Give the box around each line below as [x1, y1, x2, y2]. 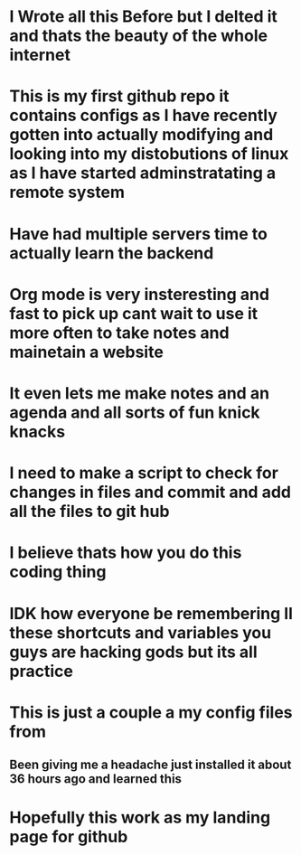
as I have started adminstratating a [9, 163, 277, 183]
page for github [9, 827, 128, 847]
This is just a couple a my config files [9, 702, 293, 722]
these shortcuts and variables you [9, 622, 272, 643]
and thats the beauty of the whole [9, 25, 268, 46]
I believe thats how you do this [9, 542, 242, 563]
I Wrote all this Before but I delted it [9, 6, 278, 27]
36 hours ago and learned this [9, 771, 183, 787]
